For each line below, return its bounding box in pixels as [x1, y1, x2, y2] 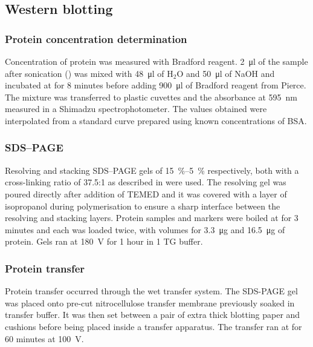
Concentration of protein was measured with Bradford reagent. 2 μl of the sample [5, 55, 308, 67]
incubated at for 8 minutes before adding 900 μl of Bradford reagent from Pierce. [5, 79, 306, 91]
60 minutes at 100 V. [5, 332, 84, 345]
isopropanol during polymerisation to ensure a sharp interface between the [5, 199, 280, 212]
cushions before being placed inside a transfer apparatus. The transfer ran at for [5, 320, 302, 332]
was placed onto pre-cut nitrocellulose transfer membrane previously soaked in [5, 296, 295, 309]
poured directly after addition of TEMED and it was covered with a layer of [5, 187, 287, 200]
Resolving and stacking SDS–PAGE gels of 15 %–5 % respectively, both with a [5, 164, 299, 176]
